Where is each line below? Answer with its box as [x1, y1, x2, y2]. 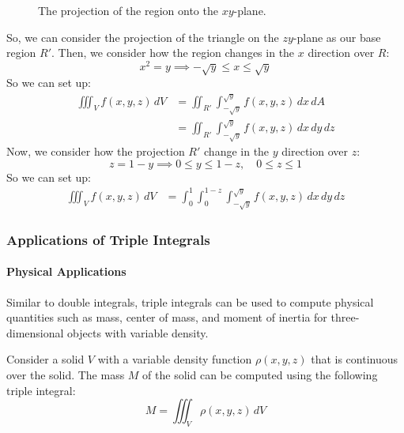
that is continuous [311, 351, 398, 367]
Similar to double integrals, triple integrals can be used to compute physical [6, 293, 374, 310]
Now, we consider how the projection [6, 143, 185, 160]
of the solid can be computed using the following [142, 366, 378, 382]
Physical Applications [6, 263, 126, 280]
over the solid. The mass [6, 366, 125, 382]
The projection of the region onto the [38, 2, 218, 18]
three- [330, 309, 360, 326]
